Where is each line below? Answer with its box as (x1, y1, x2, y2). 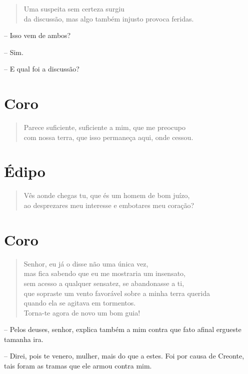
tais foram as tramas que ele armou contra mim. (4, 360, 152, 371)
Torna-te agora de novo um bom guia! (23, 307, 140, 317)
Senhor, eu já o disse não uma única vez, (23, 258, 148, 268)
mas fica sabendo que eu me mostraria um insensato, (23, 268, 185, 278)
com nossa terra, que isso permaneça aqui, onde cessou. (23, 131, 193, 142)
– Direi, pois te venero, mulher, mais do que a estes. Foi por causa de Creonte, (4, 350, 244, 361)
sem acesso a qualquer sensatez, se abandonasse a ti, (23, 277, 184, 288)
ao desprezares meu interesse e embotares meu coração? (23, 200, 194, 210)
